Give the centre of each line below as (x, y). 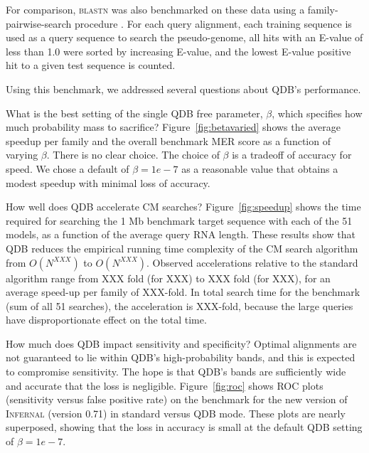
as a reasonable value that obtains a (260, 168)
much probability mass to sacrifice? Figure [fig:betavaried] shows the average (173, 127)
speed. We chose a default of (68, 168)
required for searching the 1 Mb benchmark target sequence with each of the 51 (179, 220)
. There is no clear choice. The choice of (133, 155)
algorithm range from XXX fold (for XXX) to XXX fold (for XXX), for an (168, 278)
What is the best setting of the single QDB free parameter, (134, 113)
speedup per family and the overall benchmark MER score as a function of (168, 140)
